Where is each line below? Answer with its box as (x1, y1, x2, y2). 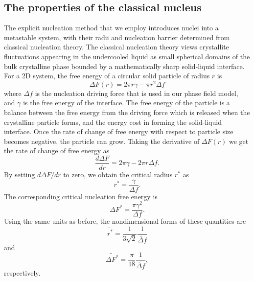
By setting (4, 169, 35, 180)
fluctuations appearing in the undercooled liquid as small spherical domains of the (4, 51, 250, 61)
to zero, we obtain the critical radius (63, 169, 173, 180)
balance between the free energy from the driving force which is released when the (4, 107, 250, 117)
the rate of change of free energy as (4, 145, 110, 156)
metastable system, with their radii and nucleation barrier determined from (4, 32, 230, 42)
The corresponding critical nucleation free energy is (4, 191, 158, 201)
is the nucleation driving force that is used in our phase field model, (35, 88, 238, 98)
